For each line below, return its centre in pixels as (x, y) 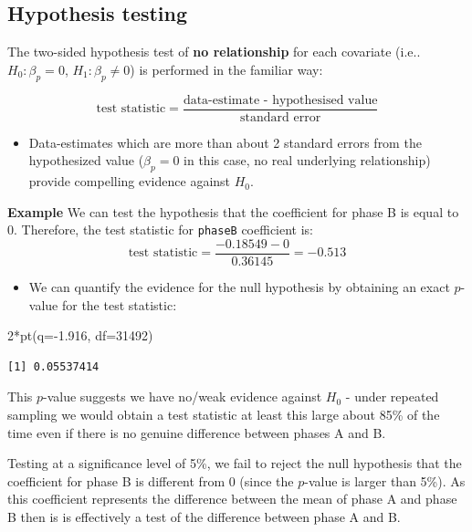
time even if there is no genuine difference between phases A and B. (197, 432)
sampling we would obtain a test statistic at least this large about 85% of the (224, 414)
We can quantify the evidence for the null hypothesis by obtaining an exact (239, 286)
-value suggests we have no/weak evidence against (183, 396)
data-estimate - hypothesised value (280, 100)
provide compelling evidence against (130, 181)
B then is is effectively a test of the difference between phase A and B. (204, 516)
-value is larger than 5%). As (385, 480)
